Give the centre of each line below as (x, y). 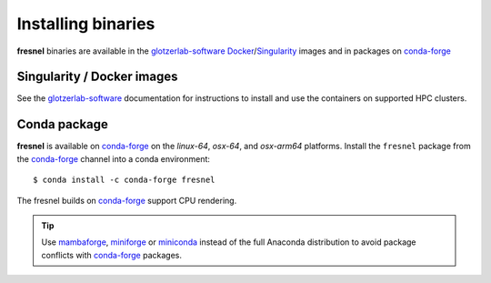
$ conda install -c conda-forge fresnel (124, 180)
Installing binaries (86, 24)
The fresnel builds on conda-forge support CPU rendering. (127, 200)
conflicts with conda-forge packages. (111, 255)
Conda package (63, 124)
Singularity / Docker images (97, 77)
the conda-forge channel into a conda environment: (114, 158)
